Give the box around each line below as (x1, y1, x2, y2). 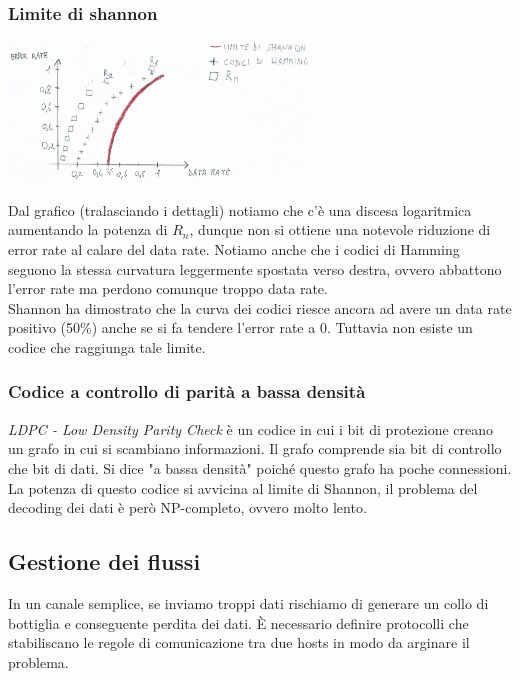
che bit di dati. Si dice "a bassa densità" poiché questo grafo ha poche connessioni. (8, 457, 512, 478)
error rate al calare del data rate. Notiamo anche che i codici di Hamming (8, 238, 460, 259)
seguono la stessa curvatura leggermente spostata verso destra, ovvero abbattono (8, 258, 502, 279)
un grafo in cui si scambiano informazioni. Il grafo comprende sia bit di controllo (8, 438, 502, 459)
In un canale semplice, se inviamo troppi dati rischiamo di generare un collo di (8, 592, 489, 613)
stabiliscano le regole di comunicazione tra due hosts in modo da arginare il (8, 632, 470, 653)
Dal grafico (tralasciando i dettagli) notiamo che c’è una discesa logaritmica (8, 199, 472, 220)
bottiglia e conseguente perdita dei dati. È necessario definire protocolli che (8, 612, 469, 633)
